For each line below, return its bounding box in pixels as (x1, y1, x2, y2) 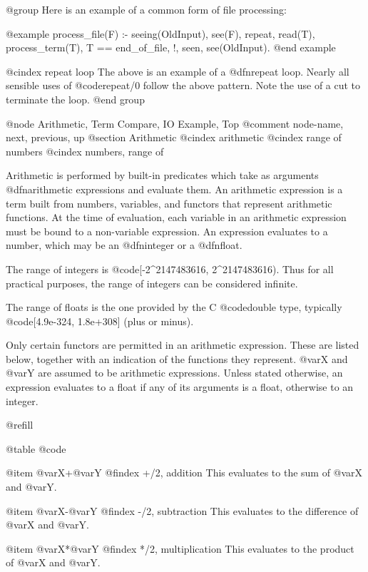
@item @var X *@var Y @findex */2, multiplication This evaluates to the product (6, 541, 354, 556)
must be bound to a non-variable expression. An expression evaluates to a (6, 223, 328, 238)
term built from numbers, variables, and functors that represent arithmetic (6, 195, 332, 210)
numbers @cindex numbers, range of (6, 143, 164, 158)
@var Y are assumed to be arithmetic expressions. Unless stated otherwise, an (6, 365, 343, 380)
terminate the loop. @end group (6, 91, 145, 106)
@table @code (6, 441, 66, 456)
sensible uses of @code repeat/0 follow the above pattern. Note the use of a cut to (6, 78, 361, 93)
